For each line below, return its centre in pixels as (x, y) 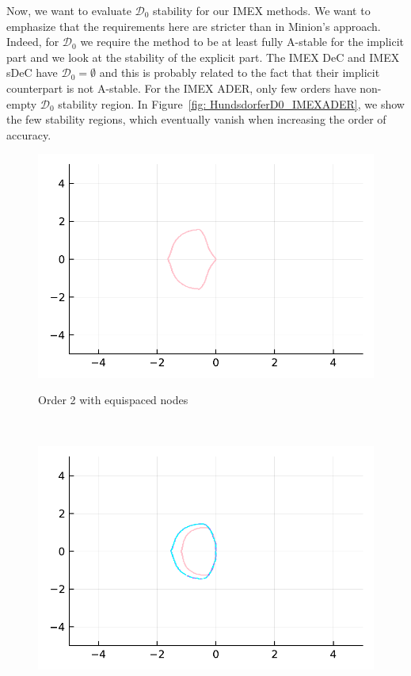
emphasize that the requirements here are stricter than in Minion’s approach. (194, 26)
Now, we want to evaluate (69, 10)
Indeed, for (33, 42)
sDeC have (32, 73)
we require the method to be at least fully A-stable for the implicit (242, 42)
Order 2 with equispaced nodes (113, 400)
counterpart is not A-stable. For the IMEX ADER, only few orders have (181, 88)
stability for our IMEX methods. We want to (262, 10)
